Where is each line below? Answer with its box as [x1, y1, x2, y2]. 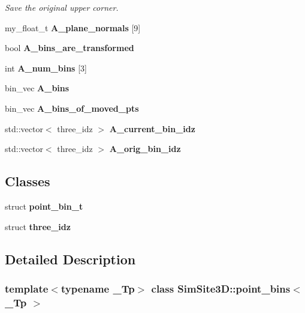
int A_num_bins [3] [5, 61, 87, 74]
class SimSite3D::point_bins [151, 281, 291, 296]
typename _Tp [61, 281, 135, 296]
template [5, 281, 49, 296]
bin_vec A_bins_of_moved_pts [5, 102, 139, 114]
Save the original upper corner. [5, 1, 119, 13]
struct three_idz [5, 220, 71, 232]
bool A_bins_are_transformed [5, 41, 134, 54]
